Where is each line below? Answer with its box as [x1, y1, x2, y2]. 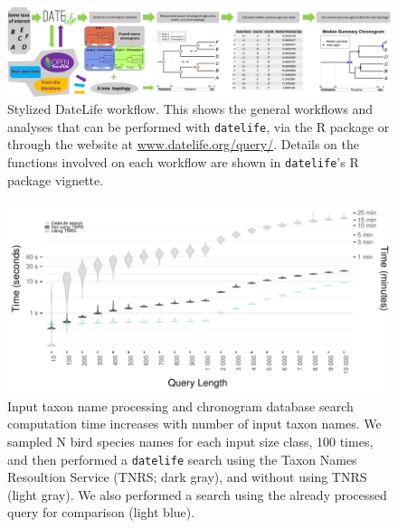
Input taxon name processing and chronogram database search [7, 396, 354, 415]
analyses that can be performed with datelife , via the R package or [7, 117, 390, 136]
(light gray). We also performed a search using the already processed [7, 485, 387, 504]
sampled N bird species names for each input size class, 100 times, [7, 432, 374, 451]
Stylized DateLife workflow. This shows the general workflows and [7, 99, 374, 118]
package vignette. [7, 170, 104, 189]
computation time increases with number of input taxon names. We [7, 414, 382, 433]
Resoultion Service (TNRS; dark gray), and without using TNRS [7, 467, 367, 486]
